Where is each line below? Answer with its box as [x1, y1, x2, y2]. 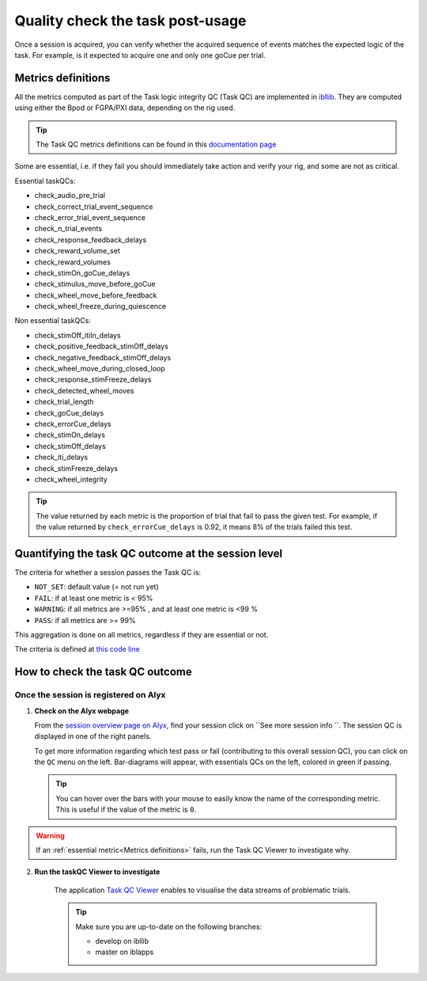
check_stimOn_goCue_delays [34, 268, 130, 277]
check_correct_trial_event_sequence [34, 202, 153, 211]
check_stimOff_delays [34, 441, 106, 451]
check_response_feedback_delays [34, 234, 147, 245]
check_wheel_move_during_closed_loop [34, 364, 165, 374]
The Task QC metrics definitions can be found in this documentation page [36, 139, 277, 150]
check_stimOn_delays [34, 430, 106, 439]
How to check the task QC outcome [14, 665, 193, 679]
